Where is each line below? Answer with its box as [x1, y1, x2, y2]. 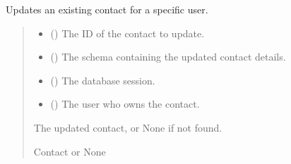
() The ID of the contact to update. [50, 25, 205, 40]
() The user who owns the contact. [50, 96, 200, 111]
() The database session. [50, 72, 155, 87]
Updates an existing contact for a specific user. [6, 2, 208, 16]
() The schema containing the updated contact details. [50, 49, 286, 64]
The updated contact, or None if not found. [33, 120, 222, 134]
